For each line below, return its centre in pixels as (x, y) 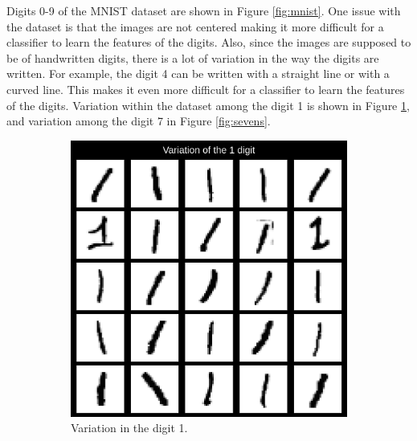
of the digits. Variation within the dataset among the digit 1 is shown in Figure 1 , (208, 105)
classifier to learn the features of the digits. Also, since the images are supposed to (209, 42)
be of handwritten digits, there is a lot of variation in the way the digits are (193, 57)
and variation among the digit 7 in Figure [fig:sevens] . (139, 121)
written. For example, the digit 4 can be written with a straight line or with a (198, 73)
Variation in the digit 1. (129, 428)
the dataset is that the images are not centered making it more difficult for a (195, 26)
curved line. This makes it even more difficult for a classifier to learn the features (206, 89)
